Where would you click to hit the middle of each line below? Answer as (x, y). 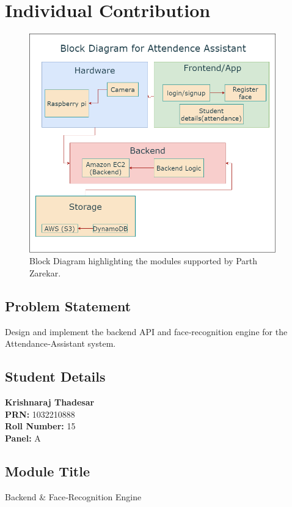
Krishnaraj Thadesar (50, 402)
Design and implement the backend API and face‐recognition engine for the (146, 331)
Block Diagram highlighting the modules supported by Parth (144, 261)
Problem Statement (68, 305)
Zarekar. (45, 272)
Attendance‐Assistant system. (60, 343)
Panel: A (23, 438)
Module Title (47, 471)
